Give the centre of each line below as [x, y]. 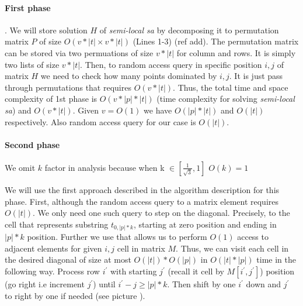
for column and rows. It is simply [236, 52]
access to [253, 237]
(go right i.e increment [45, 284]
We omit [20, 167]
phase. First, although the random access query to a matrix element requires [142, 201]
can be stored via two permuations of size [79, 52]
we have [158, 110]
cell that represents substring [57, 224]
